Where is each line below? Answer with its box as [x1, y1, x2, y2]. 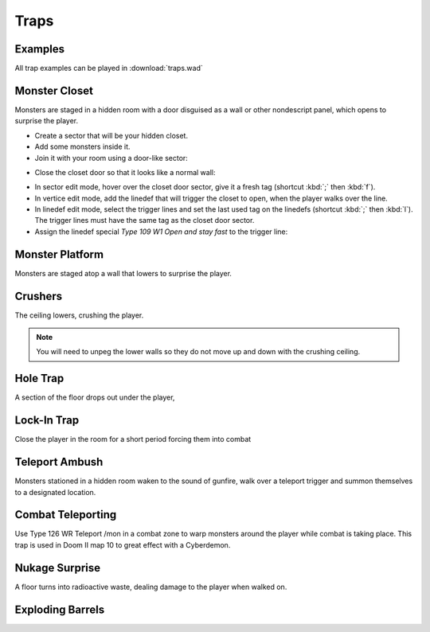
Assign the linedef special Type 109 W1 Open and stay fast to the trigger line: [34, 227, 288, 236]
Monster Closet [14, 84, 93, 97]
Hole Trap [14, 372, 64, 385]
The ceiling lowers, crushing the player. [14, 310, 144, 320]
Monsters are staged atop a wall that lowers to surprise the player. [14, 268, 233, 278]
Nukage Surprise [14, 561, 101, 575]
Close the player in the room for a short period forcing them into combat [14, 435, 252, 444]
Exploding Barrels [14, 603, 105, 616]
